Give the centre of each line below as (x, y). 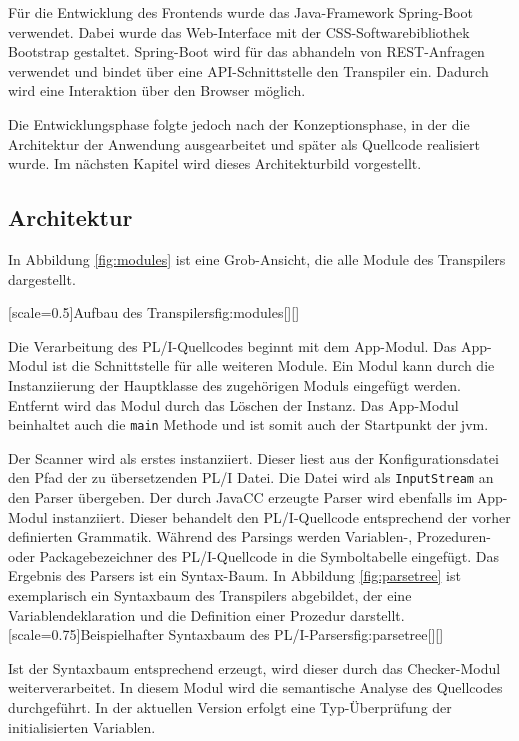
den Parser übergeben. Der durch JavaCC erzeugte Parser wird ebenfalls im (240, 497)
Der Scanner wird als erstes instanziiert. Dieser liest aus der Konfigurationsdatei (253, 457)
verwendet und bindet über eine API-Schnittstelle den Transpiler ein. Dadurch (248, 70)
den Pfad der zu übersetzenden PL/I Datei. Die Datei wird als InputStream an (251, 477)
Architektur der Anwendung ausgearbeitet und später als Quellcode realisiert (244, 143)
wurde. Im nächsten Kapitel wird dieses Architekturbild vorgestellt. (215, 163)
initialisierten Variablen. (82, 726)
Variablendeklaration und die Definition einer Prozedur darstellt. (206, 614)
